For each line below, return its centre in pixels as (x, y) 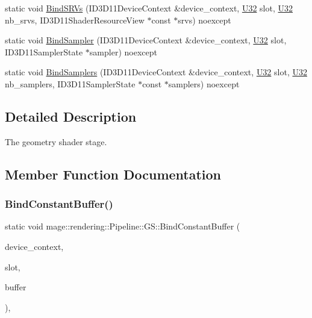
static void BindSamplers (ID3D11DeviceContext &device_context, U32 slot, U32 (156, 72)
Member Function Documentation (113, 174)
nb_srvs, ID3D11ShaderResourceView (75, 20)
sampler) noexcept (123, 51)
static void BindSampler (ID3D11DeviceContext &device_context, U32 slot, (146, 40)
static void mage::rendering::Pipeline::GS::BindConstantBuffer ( (123, 226)
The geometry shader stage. (56, 141)
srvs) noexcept (204, 20)
